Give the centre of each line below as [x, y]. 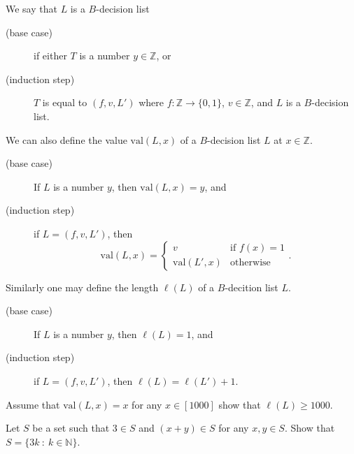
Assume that [33, 404]
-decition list [252, 287]
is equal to [65, 102]
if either [50, 56]
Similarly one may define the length [82, 287]
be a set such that [71, 428]
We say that [31, 8]
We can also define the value [66, 139]
